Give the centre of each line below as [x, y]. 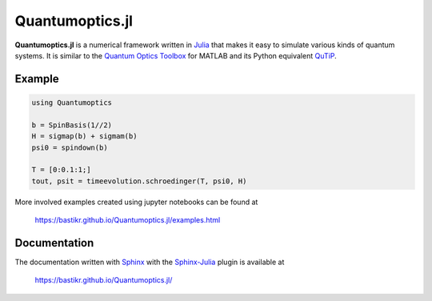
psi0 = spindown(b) [70, 147]
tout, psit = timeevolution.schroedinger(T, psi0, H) [139, 181]
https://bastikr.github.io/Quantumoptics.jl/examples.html [128, 220]
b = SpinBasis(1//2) [72, 125]
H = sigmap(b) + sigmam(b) [84, 136]
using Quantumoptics [72, 102]
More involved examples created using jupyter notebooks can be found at [136, 202]
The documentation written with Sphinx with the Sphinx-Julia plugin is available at [150, 262]
